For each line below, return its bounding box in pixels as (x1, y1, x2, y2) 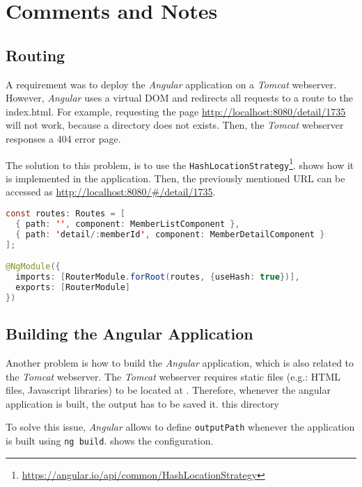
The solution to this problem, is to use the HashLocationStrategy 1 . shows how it (6, 155, 354, 172)
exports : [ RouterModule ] (15, 282, 131, 292)
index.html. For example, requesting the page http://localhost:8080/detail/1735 (6, 104, 346, 118)
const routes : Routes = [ (6, 209, 125, 219)
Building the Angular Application (6, 323, 253, 344)
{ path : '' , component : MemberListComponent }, (15, 218, 240, 229)
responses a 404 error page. (6, 131, 121, 145)
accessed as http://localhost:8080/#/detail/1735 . (6, 184, 216, 199)
